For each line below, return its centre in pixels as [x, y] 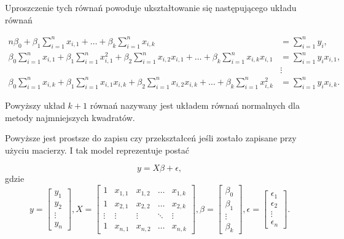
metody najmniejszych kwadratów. [70, 117]
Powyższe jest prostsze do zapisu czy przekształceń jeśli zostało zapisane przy [151, 138]
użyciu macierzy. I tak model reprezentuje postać [97, 150]
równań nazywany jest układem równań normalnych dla [195, 105]
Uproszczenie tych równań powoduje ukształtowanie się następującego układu [151, 7]
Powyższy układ [35, 105]
